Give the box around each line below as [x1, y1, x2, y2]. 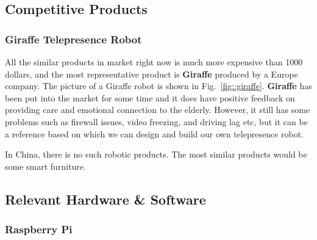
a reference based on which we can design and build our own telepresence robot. [5, 127, 304, 140]
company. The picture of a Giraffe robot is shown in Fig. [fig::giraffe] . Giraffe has [5, 79, 312, 92]
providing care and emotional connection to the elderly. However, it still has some [5, 103, 310, 116]
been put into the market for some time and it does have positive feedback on [5, 91, 295, 104]
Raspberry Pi [5, 222, 73, 237]
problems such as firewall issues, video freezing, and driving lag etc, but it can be [5, 115, 308, 128]
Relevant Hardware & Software [5, 189, 206, 208]
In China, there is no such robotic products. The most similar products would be [5, 148, 307, 161]
